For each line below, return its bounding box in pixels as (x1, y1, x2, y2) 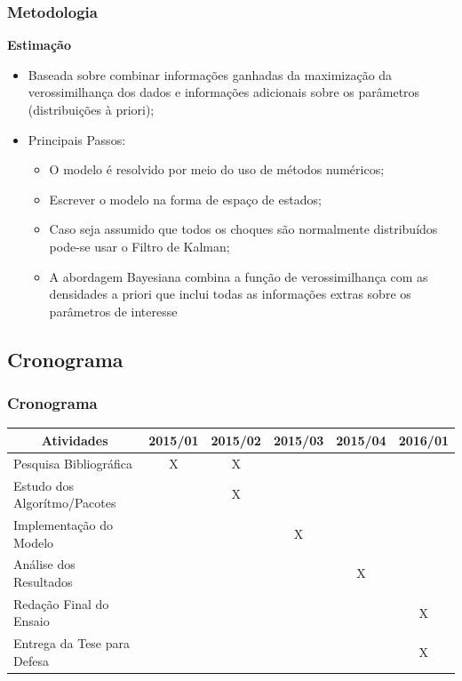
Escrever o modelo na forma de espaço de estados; (49, 189, 322, 208)
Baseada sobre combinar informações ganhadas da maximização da (28, 65, 393, 84)
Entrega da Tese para (13, 634, 131, 653)
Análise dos (13, 555, 76, 573)
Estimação (7, 36, 71, 54)
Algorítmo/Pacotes (13, 493, 116, 512)
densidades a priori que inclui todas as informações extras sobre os (49, 284, 411, 303)
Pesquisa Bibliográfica (13, 453, 132, 472)
